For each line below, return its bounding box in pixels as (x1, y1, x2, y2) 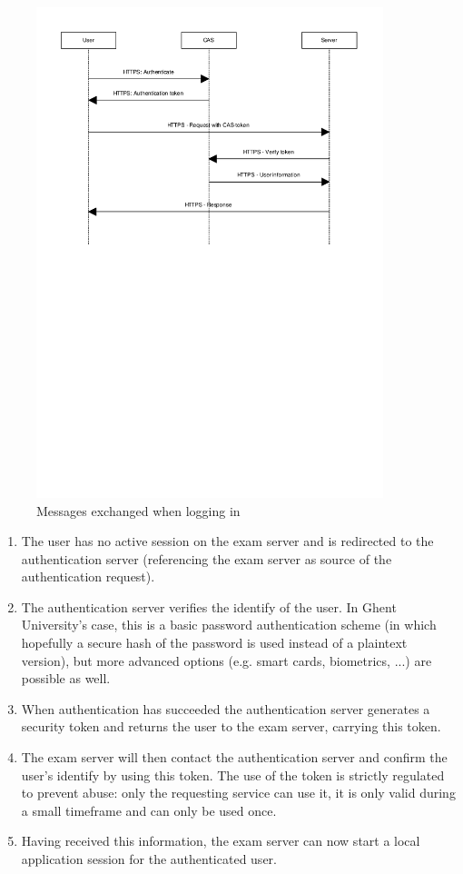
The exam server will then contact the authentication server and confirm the (21, 748, 448, 767)
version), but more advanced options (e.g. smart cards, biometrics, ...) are (21, 651, 432, 670)
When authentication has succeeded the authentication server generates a (21, 699, 430, 718)
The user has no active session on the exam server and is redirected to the (21, 531, 434, 551)
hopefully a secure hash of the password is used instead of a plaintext (21, 633, 408, 652)
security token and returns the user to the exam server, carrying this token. (21, 717, 441, 736)
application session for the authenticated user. (21, 849, 277, 869)
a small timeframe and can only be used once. (21, 800, 277, 819)
